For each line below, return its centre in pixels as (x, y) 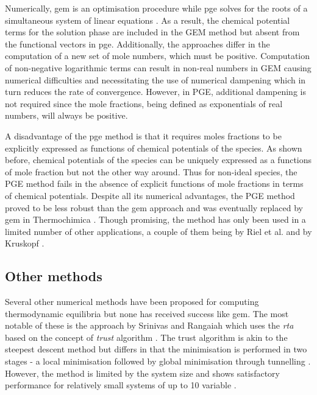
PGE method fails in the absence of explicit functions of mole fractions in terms (154, 184)
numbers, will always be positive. (66, 115)
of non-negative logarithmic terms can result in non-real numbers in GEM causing (158, 67)
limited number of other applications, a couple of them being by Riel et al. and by (158, 231)
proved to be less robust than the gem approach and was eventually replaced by (154, 207)
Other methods (54, 276)
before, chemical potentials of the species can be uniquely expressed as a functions (158, 160)
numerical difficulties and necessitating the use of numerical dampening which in (155, 79)
